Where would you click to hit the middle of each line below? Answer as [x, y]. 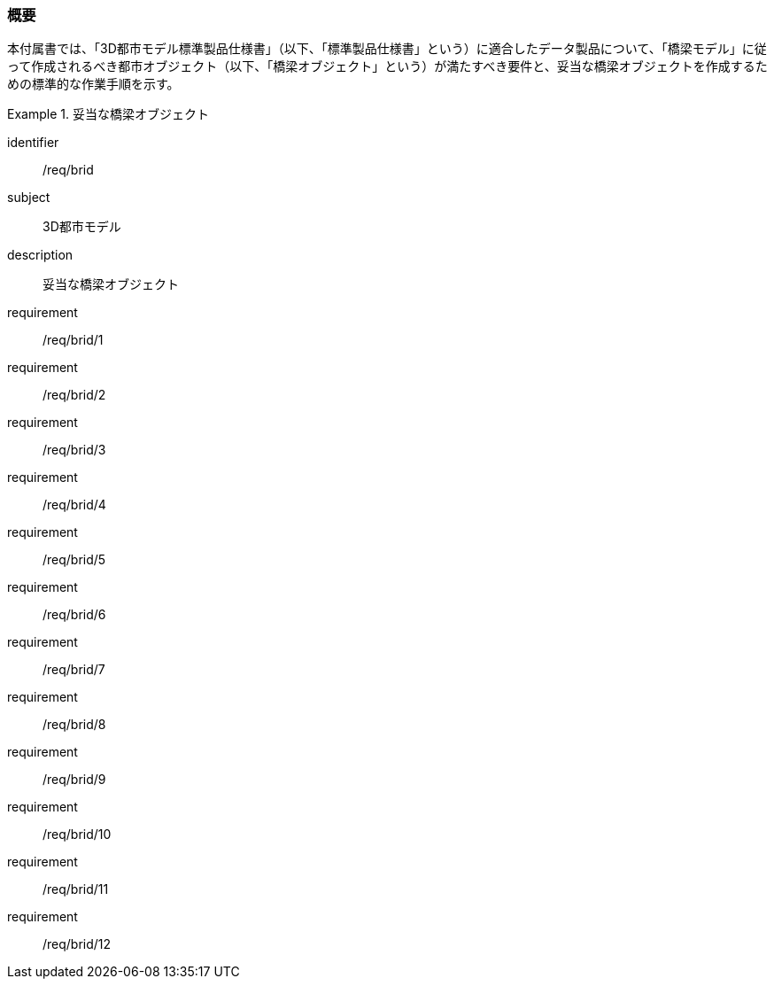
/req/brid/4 [74, 505]
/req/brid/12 [77, 944]
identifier [33, 143]
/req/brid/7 [74, 670]
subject [29, 198]
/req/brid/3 [74, 450]
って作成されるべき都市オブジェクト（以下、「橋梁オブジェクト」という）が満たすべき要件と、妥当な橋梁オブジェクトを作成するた [387, 66]
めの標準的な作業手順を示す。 [93, 84]
